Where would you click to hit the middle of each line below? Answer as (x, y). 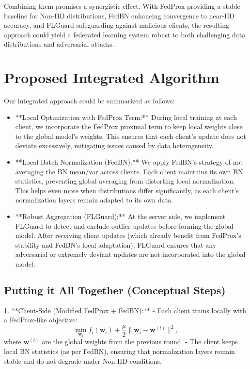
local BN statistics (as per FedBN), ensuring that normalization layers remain (119, 351)
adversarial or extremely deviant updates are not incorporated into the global (130, 254)
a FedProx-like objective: (41, 320)
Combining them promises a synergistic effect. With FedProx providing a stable (122, 6)
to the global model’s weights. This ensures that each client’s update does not (131, 136)
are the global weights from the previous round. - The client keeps (140, 342)
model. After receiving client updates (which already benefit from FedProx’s (128, 235)
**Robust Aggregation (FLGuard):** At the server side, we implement (120, 216)
